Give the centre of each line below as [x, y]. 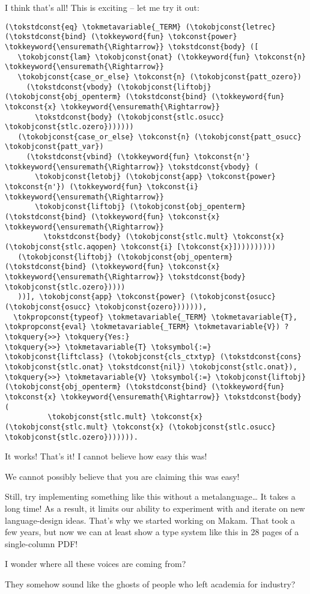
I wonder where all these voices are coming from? [96, 564]
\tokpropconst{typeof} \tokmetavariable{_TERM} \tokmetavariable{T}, [155, 317]
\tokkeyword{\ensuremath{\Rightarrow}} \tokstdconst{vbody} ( [132, 167]
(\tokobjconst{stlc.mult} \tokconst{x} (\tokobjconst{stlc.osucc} [141, 427]
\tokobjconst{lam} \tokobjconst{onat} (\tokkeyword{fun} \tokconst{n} [162, 57]
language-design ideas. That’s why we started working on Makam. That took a [150, 520]
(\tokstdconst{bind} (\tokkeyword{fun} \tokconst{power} [121, 37]
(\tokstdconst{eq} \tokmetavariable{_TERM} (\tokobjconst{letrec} [141, 27]
